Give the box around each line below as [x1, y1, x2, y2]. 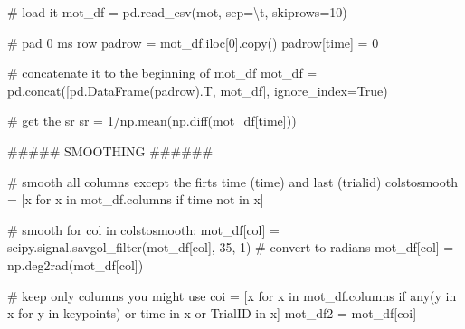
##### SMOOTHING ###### [7, 141, 214, 160]
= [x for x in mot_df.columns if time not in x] [7, 190, 264, 209]
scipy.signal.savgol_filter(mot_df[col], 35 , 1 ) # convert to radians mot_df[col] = [7, 238, 454, 257]
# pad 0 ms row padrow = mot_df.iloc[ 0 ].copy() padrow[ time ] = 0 [7, 33, 379, 52]
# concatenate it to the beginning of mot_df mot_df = [7, 63, 318, 82]
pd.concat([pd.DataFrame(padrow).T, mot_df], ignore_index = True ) [7, 80, 388, 99]
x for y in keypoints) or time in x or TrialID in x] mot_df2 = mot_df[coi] [7, 304, 417, 323]
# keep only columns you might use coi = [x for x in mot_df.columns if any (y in [7, 286, 457, 305]
